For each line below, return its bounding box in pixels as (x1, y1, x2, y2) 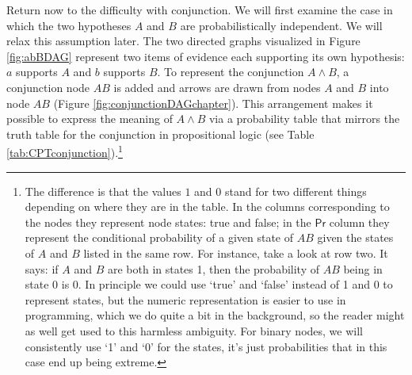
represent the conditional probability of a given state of (25, 229, 294, 246)
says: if (25, 260, 59, 277)
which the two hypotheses (6, 17, 132, 33)
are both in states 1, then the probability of (107, 260, 319, 277)
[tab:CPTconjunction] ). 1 (6, 142, 123, 160)
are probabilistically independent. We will (180, 17, 383, 33)
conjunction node (6, 78, 90, 95)
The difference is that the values (25, 182, 181, 199)
